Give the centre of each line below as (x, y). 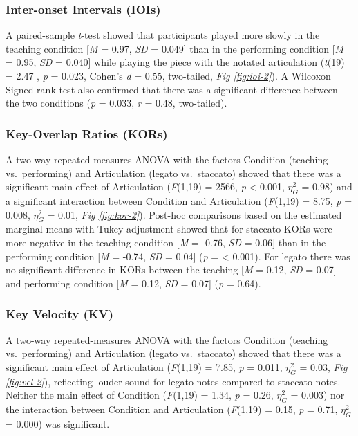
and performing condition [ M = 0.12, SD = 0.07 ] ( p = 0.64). (133, 283)
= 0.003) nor (318, 395)
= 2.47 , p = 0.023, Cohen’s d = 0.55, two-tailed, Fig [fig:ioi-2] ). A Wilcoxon (168, 75)
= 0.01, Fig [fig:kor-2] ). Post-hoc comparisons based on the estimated (195, 214)
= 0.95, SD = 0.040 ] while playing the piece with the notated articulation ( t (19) (175, 62)
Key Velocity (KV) (60, 314)
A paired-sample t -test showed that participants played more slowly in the (163, 35)
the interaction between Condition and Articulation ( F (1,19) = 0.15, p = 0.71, (172, 409)
